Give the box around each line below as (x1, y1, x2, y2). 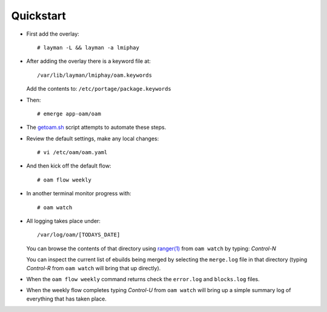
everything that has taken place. (26, 295, 107, 302)
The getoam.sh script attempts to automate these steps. (26, 124, 167, 131)
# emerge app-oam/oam (37, 110, 101, 117)
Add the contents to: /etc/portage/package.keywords (26, 85, 172, 93)
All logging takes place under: (26, 218, 101, 225)
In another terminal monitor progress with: (26, 190, 131, 197)
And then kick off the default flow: (26, 162, 111, 169)
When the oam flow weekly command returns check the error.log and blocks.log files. (26, 275, 260, 282)
